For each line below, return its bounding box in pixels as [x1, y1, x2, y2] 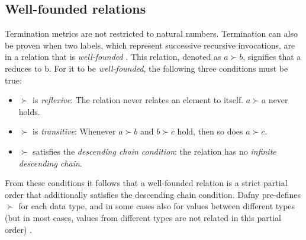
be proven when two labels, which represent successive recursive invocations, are [5, 39, 295, 51]
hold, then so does [177, 125, 243, 137]
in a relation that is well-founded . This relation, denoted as [5, 50, 221, 63]
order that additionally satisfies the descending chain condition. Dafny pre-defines [5, 188, 301, 200]
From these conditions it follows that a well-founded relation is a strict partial [5, 177, 288, 189]
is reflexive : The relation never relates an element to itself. [33, 94, 244, 106]
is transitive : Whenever [33, 125, 116, 137]
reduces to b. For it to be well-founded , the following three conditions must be [5, 62, 288, 74]
